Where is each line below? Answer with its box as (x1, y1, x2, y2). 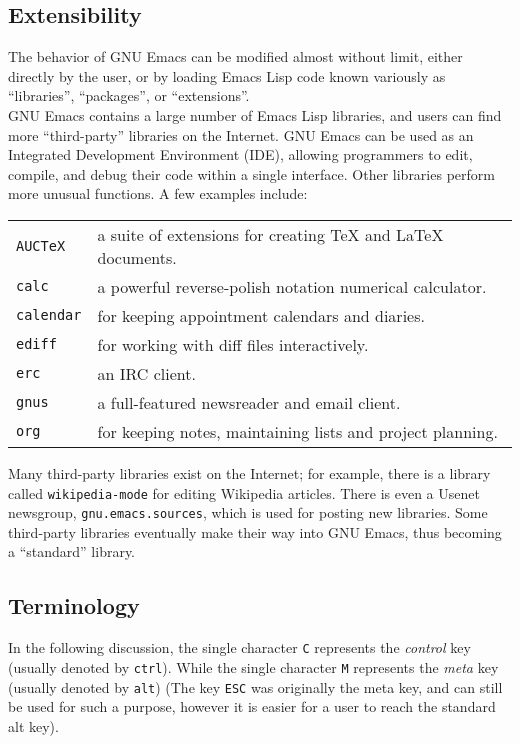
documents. (97, 245, 177, 269)
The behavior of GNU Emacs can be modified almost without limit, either (8, 46, 463, 67)
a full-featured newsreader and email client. (97, 390, 401, 414)
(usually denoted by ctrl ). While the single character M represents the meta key (8, 656, 499, 677)
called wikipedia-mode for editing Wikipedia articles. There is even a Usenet (8, 482, 480, 503)
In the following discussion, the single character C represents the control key (8, 637, 471, 658)
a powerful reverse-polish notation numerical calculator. (97, 274, 487, 298)
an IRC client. (97, 361, 196, 385)
